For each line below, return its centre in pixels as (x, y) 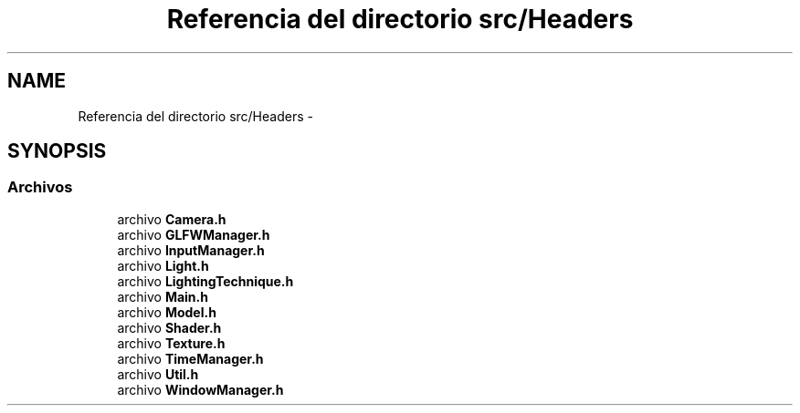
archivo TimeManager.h (190, 358)
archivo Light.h (163, 265)
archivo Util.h (158, 374)
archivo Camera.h (172, 219)
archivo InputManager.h (191, 250)
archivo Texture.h (171, 343)
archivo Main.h (163, 296)
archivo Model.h (167, 312)
